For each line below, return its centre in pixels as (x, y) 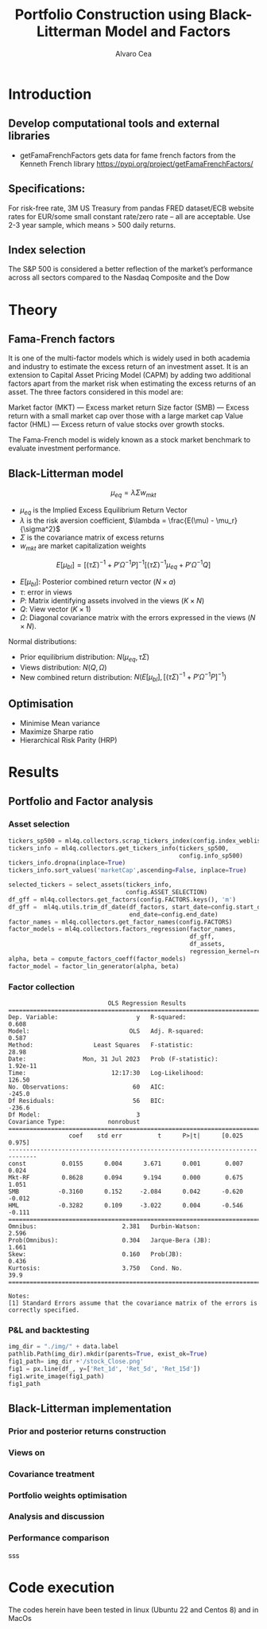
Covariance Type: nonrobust (74, 1121)
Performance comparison (59, 1538)
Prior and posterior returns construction (87, 1431)
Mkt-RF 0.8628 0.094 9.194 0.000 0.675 (126, 1177)
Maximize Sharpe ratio (56, 732)
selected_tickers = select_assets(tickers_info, (90, 885)
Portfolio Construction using (110, 15)
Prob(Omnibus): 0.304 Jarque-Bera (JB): (110, 1240)
